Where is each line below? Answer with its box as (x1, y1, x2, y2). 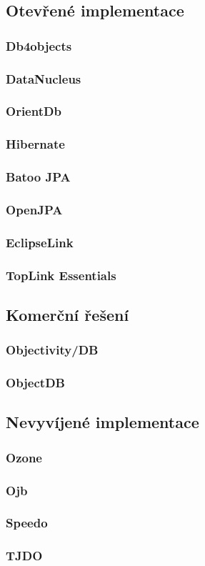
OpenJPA (6, 200, 63, 218)
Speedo (6, 514, 48, 532)
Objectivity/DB (6, 341, 99, 359)
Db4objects (6, 36, 72, 54)
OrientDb (6, 102, 61, 120)
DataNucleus (6, 69, 81, 87)
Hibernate (6, 135, 65, 153)
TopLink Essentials (6, 266, 116, 284)
